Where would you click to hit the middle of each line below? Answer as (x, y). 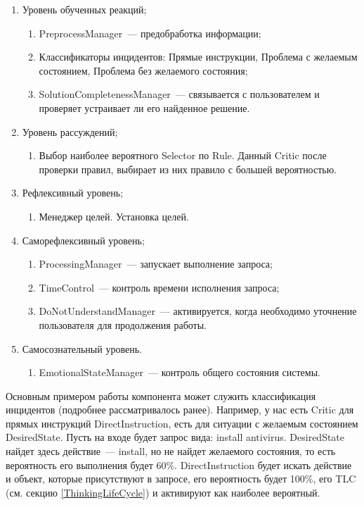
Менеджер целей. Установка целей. (114, 216)
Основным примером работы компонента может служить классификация (161, 395)
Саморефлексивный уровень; (83, 240)
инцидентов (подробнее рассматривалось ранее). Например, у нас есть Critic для (180, 410)
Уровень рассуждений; (70, 131)
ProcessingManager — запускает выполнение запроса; (156, 264)
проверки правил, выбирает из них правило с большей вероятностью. (188, 169)
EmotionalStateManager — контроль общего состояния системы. (180, 372)
